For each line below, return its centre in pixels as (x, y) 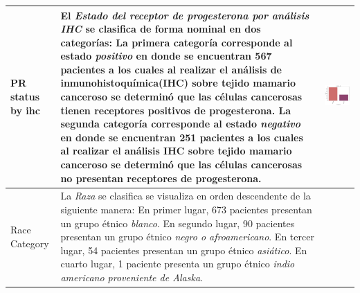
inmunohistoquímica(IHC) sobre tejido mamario (178, 83)
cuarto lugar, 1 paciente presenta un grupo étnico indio (178, 264)
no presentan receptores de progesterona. (161, 178)
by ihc (25, 110)
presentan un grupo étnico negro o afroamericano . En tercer (187, 237)
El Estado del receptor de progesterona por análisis (185, 15)
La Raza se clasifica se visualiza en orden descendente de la (186, 196)
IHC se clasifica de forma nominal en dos (161, 29)
